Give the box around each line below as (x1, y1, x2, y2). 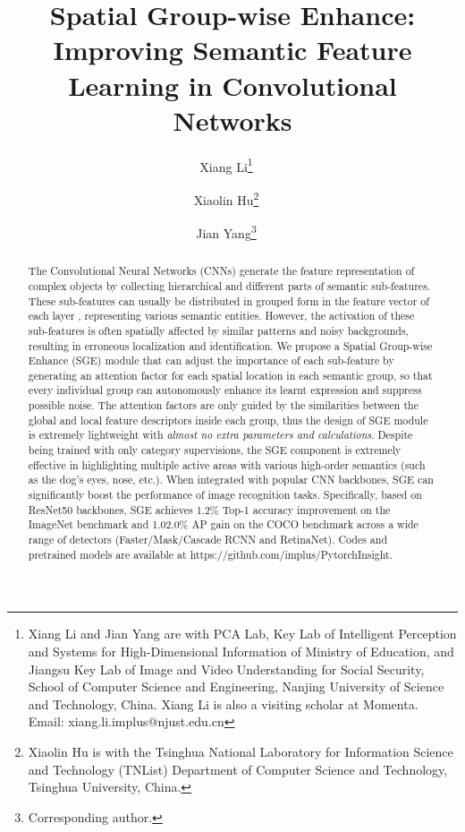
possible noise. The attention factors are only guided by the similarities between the (28, 398, 418, 413)
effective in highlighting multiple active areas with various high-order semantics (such (28, 457, 426, 472)
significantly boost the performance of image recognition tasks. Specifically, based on (28, 487, 422, 502)
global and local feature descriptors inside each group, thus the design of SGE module (28, 412, 428, 427)
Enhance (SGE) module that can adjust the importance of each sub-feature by (28, 353, 394, 368)
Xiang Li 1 (199, 154, 253, 176)
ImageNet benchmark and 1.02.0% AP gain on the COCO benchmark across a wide (28, 517, 418, 532)
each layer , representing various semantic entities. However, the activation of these (28, 308, 415, 323)
